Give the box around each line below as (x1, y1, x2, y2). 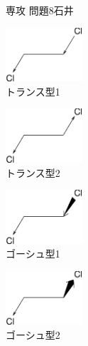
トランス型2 (6, 165, 60, 180)
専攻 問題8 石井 (6, 3, 74, 17)
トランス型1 (6, 83, 60, 98)
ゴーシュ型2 (6, 327, 60, 342)
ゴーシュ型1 (6, 246, 60, 261)
